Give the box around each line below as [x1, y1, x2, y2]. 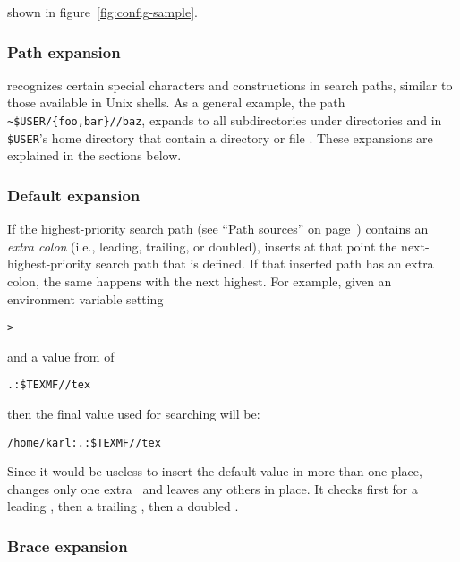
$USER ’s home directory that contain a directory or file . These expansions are [7, 128, 433, 147]
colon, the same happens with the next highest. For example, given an [7, 271, 392, 290]
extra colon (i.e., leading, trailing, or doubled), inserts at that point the [7, 236, 397, 255]
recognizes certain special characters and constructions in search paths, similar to [7, 75, 453, 94]
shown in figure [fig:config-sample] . [7, 3, 198, 21]
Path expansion [7, 40, 121, 63]
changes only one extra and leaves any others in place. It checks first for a [7, 479, 418, 498]
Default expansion [7, 183, 141, 206]
